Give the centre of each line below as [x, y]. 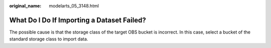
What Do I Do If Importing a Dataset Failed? [78, 20]
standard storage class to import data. [49, 39]
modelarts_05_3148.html [74, 6]
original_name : [25, 6]
